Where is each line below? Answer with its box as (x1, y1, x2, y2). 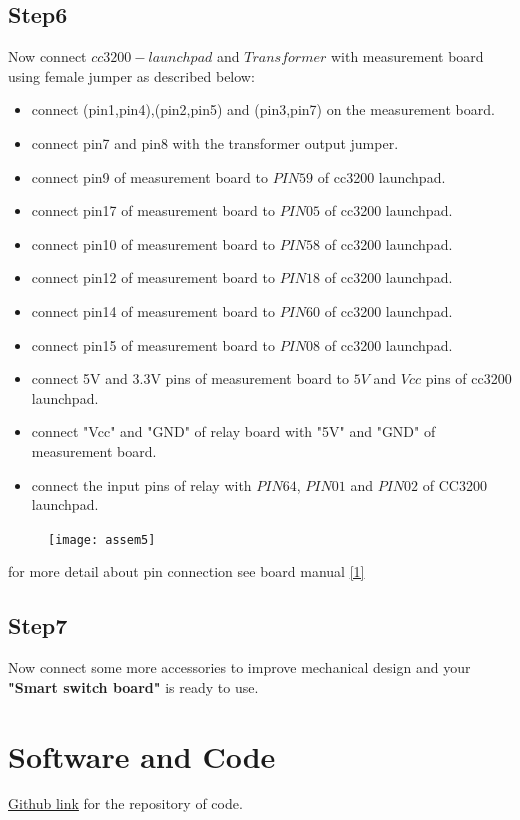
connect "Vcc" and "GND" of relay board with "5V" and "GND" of (31, 421, 436, 442)
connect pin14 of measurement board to (31, 300, 276, 321)
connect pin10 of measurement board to (31, 233, 276, 254)
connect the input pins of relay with (31, 474, 252, 495)
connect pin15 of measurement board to (31, 334, 276, 355)
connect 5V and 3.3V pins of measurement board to (31, 368, 349, 389)
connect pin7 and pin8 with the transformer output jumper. (31, 132, 399, 153)
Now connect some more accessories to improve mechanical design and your (8, 657, 471, 678)
